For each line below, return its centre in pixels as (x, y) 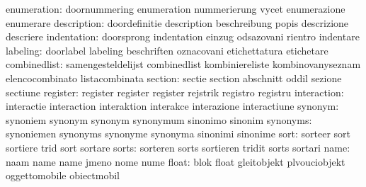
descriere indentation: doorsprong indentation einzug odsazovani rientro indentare (183, 36)
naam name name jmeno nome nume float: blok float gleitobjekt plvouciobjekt (176, 161)
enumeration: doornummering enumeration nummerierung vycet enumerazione (176, 8)
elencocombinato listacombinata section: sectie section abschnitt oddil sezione (174, 78)
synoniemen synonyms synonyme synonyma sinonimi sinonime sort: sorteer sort (178, 134)
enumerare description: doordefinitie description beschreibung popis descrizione (177, 22)
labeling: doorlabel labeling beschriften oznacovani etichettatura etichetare (167, 50)
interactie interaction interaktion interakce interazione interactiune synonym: (172, 106)
